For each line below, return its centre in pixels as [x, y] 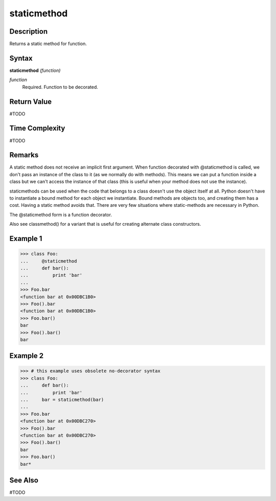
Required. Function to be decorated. [60, 87]
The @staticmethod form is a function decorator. [61, 214]
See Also [24, 480]
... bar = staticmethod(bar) [62, 400]
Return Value [31, 101]
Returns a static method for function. [48, 44]
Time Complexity [37, 128]
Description [29, 31]
